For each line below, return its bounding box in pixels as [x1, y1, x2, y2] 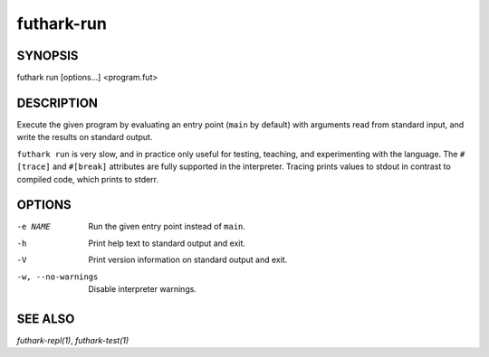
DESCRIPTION [16, 95, 99, 110]
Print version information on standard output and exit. [88, 254, 288, 266]
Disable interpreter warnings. [88, 284, 197, 294]
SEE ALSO [16, 311, 75, 326]
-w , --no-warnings [16, 271, 99, 282]
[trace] [16, 162, 52, 172]
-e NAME [16, 221, 52, 232]
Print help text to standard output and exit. [88, 238, 246, 249]
